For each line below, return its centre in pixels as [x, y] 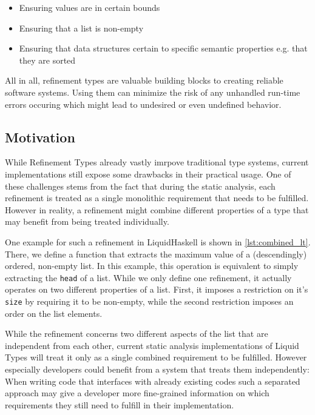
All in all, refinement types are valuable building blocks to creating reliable [144, 80]
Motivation [40, 137]
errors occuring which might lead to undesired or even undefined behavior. [143, 104]
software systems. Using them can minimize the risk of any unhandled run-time [153, 92]
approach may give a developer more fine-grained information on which [137, 393]
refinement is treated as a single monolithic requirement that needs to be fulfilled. [157, 198]
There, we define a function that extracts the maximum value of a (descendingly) [156, 254]
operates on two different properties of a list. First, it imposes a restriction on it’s [157, 289]
